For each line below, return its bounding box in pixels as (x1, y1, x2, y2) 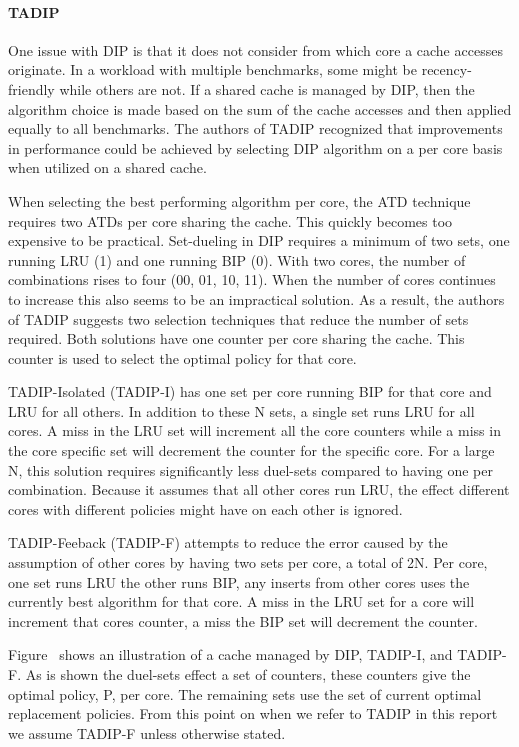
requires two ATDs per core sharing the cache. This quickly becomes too (8, 210, 453, 231)
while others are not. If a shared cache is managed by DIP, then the (59, 78, 475, 99)
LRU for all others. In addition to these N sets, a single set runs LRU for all (8, 400, 475, 421)
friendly (8, 78, 55, 99)
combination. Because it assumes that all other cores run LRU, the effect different (8, 479, 510, 500)
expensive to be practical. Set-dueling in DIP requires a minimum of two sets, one (8, 230, 510, 251)
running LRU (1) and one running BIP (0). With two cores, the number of (8, 249, 466, 270)
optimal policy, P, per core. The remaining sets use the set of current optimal (8, 683, 482, 704)
